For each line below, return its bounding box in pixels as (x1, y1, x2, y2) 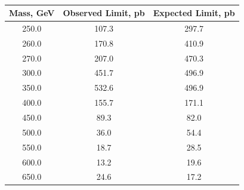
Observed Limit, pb (63, 7, 145, 19)
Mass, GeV (9, 7, 55, 19)
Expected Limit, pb (153, 7, 235, 19)
